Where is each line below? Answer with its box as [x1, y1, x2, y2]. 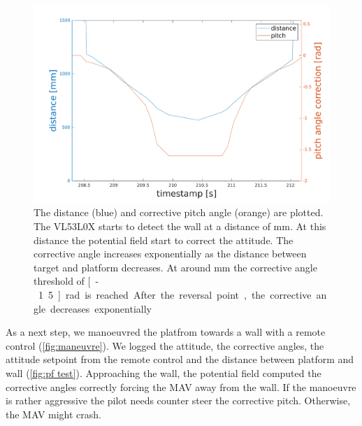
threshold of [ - [34, 274, 99, 288]
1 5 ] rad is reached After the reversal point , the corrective [38, 287, 312, 301]
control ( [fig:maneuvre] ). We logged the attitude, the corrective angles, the [6, 338, 324, 353]
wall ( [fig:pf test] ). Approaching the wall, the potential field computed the [6, 365, 321, 380]
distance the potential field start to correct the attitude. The [34, 232, 294, 247]
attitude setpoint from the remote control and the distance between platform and [6, 352, 354, 367]
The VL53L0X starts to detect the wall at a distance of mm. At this [34, 219, 326, 234]
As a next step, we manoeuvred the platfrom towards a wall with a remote [6, 325, 326, 339]
